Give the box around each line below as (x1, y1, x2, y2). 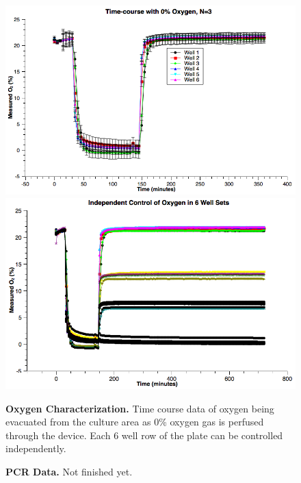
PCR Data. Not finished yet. (5, 465, 133, 479)
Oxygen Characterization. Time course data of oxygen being (5, 401, 274, 415)
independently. (5, 441, 66, 456)
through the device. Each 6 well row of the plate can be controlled (5, 428, 283, 442)
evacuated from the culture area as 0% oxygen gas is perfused (5, 414, 264, 429)
